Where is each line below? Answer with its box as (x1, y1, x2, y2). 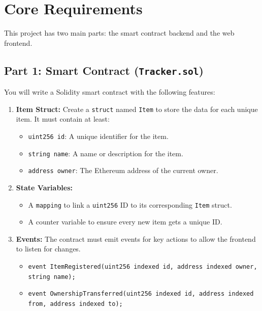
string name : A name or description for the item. (28, 148, 183, 158)
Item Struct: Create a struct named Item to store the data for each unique (16, 103, 258, 114)
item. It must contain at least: (16, 114, 110, 124)
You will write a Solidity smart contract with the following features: (4, 87, 215, 97)
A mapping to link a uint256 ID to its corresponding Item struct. (28, 199, 232, 210)
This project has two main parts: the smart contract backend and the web (4, 27, 235, 38)
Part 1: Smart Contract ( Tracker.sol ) (4, 62, 204, 78)
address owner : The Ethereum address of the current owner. (28, 165, 218, 176)
